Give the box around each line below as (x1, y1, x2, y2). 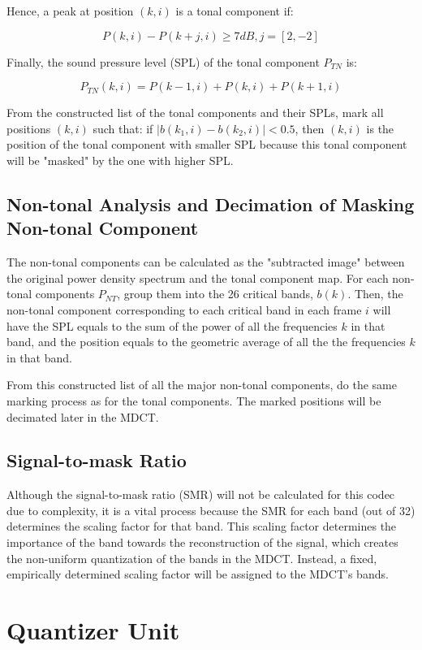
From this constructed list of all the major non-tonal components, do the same (6, 376, 397, 393)
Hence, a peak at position (6, 2, 134, 19)
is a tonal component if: (175, 2, 294, 19)
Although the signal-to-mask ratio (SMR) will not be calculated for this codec (6, 486, 395, 503)
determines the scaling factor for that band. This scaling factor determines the (6, 518, 397, 535)
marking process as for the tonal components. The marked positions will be (6, 392, 381, 409)
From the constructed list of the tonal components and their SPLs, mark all (6, 104, 384, 121)
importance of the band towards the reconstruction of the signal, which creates (6, 534, 398, 551)
